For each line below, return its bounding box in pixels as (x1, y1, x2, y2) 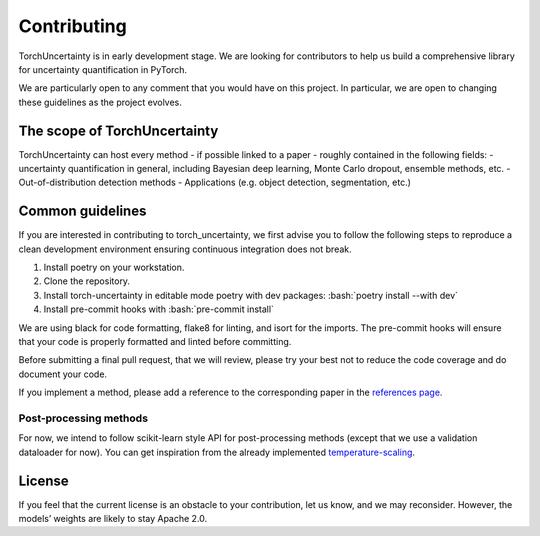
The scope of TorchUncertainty (18, 122, 219, 139)
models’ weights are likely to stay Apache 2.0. (18, 513, 208, 525)
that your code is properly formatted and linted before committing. (18, 336, 292, 348)
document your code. (18, 368, 108, 380)
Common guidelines (18, 203, 147, 220)
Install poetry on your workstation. (43, 261, 185, 274)
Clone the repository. (43, 275, 130, 287)
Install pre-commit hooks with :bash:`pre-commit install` (43, 303, 275, 315)
